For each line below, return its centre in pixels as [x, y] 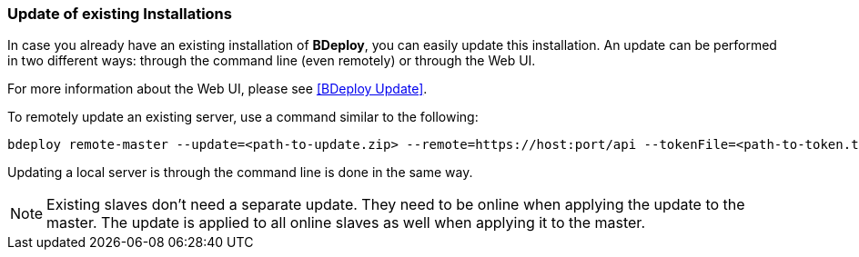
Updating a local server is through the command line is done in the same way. [240, 173]
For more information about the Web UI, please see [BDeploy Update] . [217, 89]
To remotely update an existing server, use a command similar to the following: [243, 117]
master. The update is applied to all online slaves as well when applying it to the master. [346, 223]
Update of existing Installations [120, 14]
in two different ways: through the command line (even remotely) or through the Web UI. [272, 61]
